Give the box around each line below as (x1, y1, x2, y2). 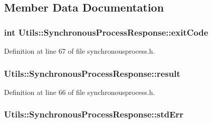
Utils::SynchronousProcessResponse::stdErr (4, 108, 184, 120)
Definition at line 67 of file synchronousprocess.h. (4, 46, 155, 56)
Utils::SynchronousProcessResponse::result (4, 67, 180, 79)
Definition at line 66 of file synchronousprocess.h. (4, 86, 155, 97)
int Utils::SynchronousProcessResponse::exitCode (4, 26, 208, 38)
